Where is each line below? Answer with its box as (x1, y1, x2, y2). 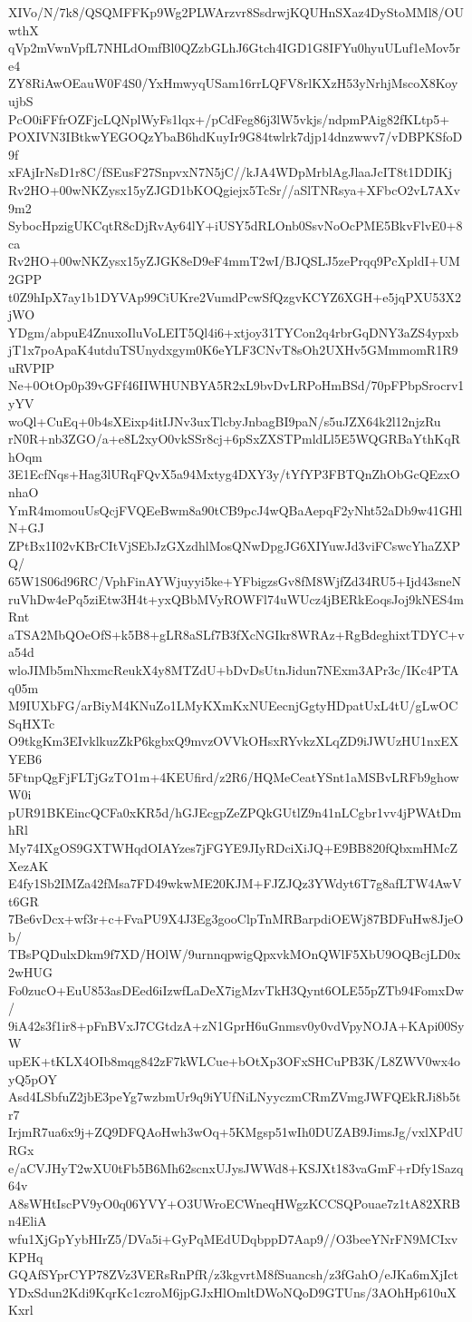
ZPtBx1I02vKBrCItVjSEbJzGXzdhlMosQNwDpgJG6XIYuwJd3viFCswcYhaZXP (8, 535, 460, 554)
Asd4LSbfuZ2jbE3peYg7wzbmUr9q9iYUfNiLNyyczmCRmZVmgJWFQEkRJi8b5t (8, 1087, 461, 1106)
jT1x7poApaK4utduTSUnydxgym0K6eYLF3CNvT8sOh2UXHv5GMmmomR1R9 (8, 340, 458, 359)
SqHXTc (8, 713, 55, 732)
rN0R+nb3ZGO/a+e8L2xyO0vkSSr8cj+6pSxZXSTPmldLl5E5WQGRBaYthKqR (8, 429, 460, 448)
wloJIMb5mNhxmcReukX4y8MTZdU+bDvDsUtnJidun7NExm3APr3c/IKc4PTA (8, 660, 459, 679)
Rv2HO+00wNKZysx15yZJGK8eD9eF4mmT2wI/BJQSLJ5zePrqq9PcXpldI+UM (8, 251, 460, 270)
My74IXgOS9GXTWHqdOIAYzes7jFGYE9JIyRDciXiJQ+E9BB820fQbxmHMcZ (8, 837, 458, 857)
